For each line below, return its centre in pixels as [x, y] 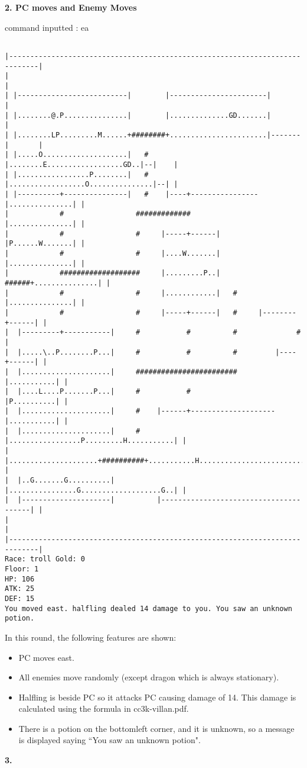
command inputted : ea [47, 27]
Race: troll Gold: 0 [45, 559]
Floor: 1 [22, 569]
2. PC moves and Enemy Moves [71, 7]
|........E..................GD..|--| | [92, 165]
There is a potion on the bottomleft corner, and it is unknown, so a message [156, 728]
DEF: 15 [20, 598]
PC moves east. [46, 657]
